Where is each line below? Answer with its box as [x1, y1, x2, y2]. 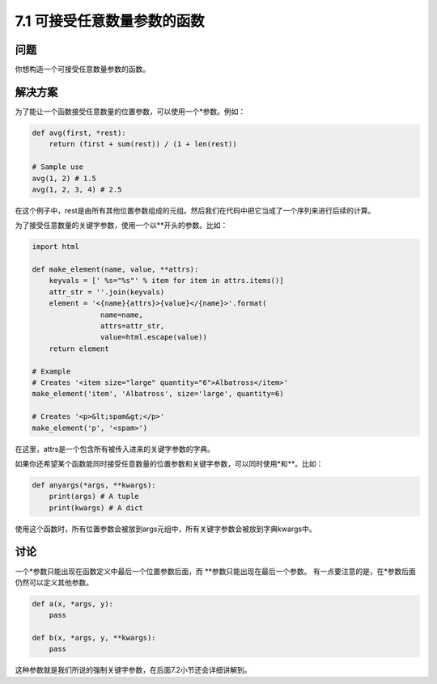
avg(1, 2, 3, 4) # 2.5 [32, 184, 122, 194]
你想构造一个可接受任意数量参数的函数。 [15, 65, 150, 74]
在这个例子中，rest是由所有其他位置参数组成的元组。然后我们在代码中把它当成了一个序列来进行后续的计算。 [15, 205, 375, 215]
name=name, [100, 310, 143, 319]
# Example [32, 366, 71, 376]
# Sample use [32, 163, 84, 171]
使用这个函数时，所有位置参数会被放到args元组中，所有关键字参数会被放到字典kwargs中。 [15, 524, 316, 534]
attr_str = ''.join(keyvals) [49, 287, 165, 297]
